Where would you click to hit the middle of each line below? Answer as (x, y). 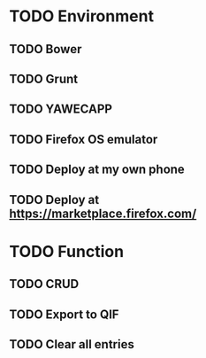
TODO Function (67, 251)
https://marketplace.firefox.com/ (103, 213)
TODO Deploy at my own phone (97, 170)
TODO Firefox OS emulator (84, 139)
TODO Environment (82, 16)
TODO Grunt (44, 78)
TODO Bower (46, 49)
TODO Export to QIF (64, 314)
